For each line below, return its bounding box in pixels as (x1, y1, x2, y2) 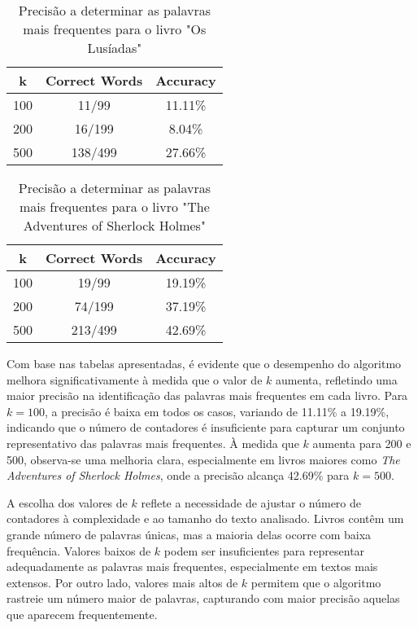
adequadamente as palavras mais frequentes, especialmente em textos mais (7, 558, 378, 575)
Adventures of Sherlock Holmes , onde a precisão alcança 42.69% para (7, 467, 350, 484)
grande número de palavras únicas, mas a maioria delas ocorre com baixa (7, 525, 372, 542)
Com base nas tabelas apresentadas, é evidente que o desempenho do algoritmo (7, 355, 402, 371)
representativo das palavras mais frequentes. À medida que (7, 434, 299, 451)
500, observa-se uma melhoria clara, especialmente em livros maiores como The (7, 450, 400, 468)
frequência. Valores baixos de (7, 542, 151, 559)
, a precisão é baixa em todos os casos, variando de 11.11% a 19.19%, (44, 402, 390, 419)
